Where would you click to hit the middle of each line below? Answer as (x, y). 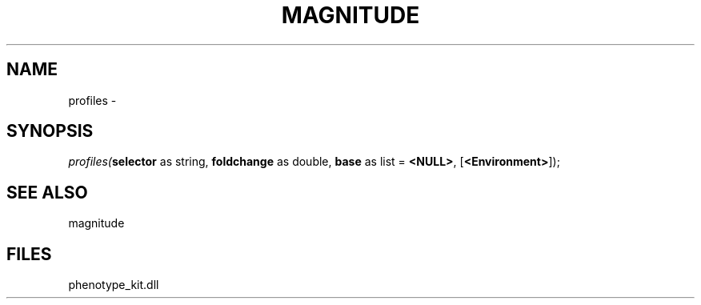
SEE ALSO (47, 192)
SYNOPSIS (50, 131)
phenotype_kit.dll (114, 285)
